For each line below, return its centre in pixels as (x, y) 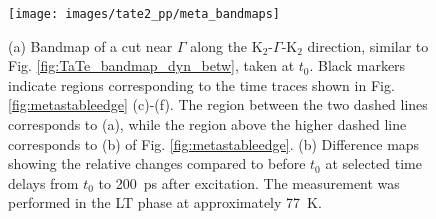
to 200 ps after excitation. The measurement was (249, 182)
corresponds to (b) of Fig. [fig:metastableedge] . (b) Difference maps (214, 143)
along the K (226, 45)
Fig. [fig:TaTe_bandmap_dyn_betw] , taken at (151, 65)
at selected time (373, 163)
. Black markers (357, 65)
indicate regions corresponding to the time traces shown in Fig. (201, 84)
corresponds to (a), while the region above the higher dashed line (207, 124)
